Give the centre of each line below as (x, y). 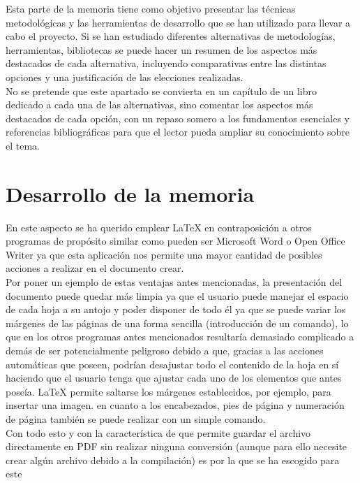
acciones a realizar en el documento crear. (95, 268)
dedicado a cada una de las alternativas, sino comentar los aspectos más (159, 104)
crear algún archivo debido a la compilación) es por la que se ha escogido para (173, 460)
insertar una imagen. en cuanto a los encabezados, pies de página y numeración (175, 405)
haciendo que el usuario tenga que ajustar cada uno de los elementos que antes (174, 378)
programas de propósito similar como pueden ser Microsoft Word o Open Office (175, 241)
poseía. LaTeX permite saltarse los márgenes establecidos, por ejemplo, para (168, 391)
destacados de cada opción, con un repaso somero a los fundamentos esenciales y (178, 118)
